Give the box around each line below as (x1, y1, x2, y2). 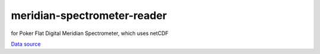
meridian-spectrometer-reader (11, 9, 167, 22)
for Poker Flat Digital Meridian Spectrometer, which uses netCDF (11, 30, 169, 37)
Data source (11, 40, 41, 47)
